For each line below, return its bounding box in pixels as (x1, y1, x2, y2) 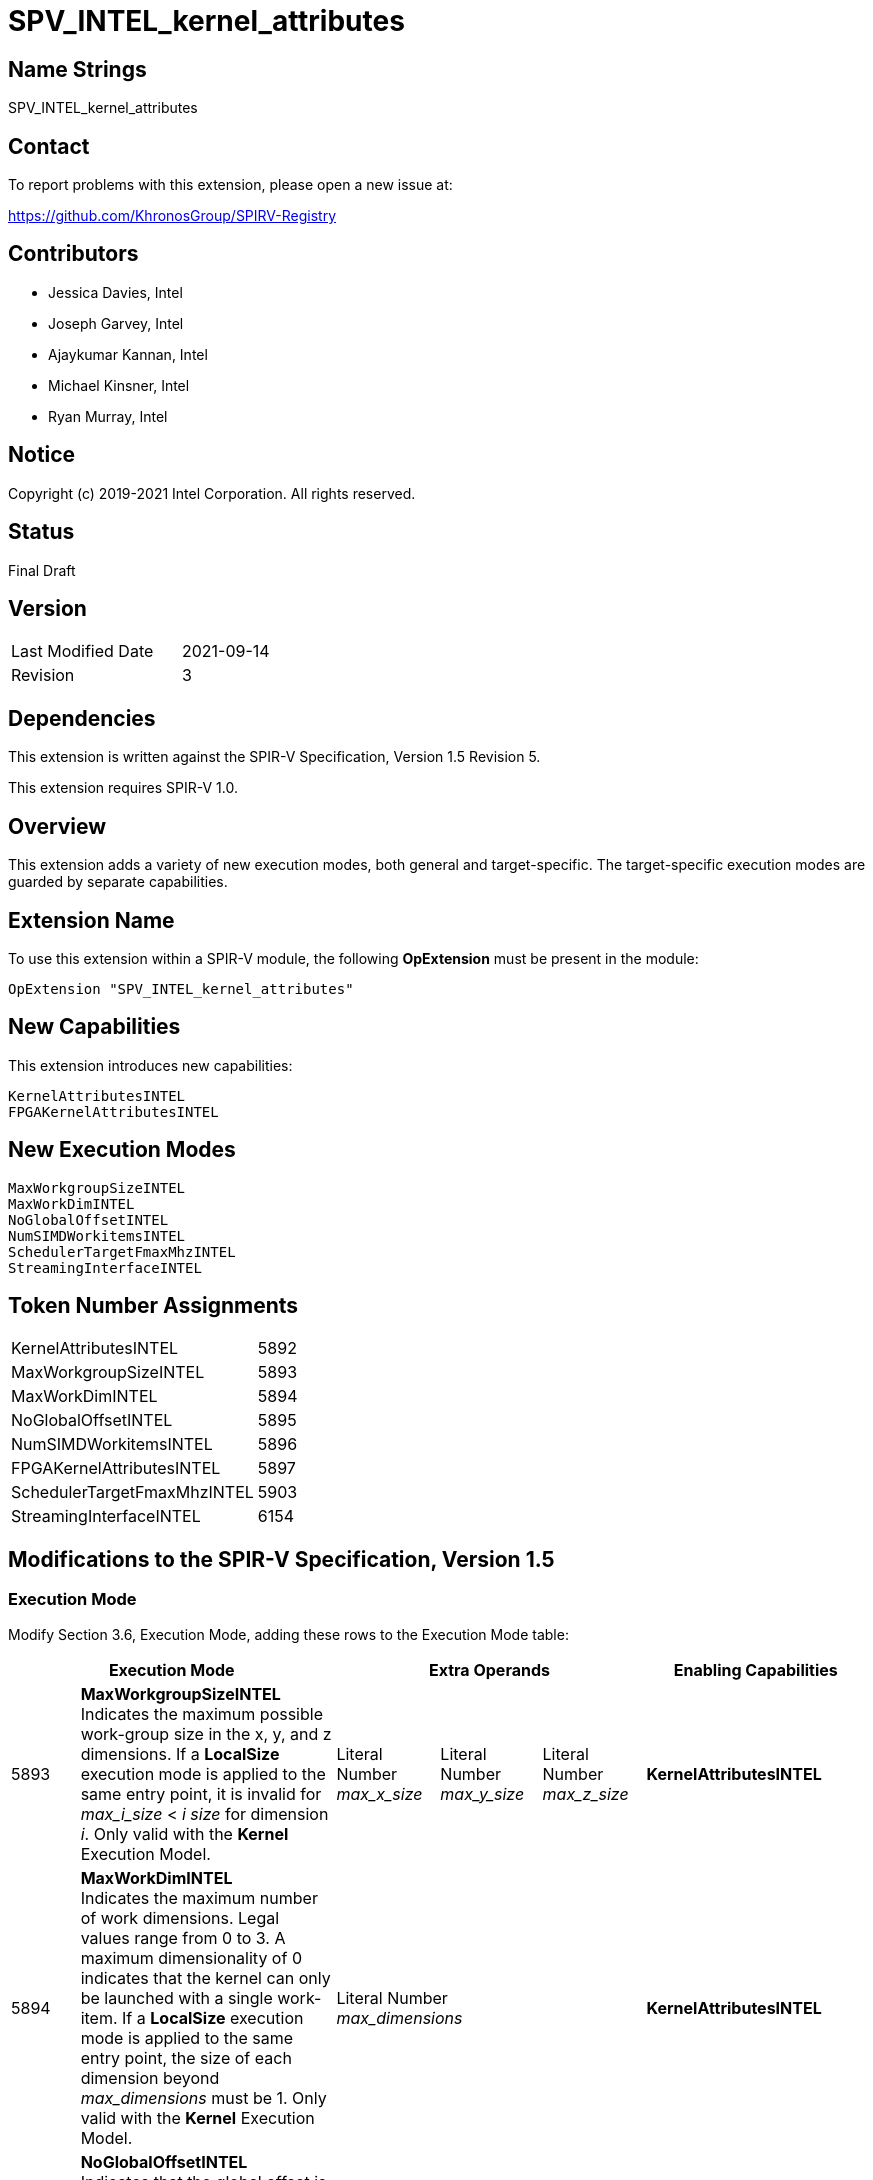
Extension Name (8, 907, 175, 933)
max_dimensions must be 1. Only (80, 2087, 327, 2108)
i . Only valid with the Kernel (80, 1823, 289, 1844)
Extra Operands (428, 1659, 550, 1680)
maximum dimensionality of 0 (80, 1947, 302, 1968)
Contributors (8, 241, 139, 267)
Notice (8, 442, 76, 468)
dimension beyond (80, 2067, 220, 2088)
